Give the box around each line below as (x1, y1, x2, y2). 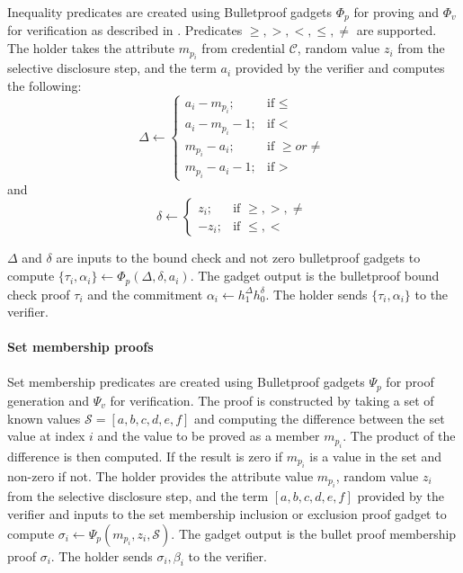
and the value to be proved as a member (97, 426, 320, 445)
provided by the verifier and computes (235, 58, 445, 77)
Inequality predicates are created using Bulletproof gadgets (7, 3, 333, 21)
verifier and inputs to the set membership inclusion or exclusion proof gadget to (7, 504, 447, 523)
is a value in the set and (309, 446, 442, 465)
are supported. (356, 21, 437, 40)
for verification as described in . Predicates (7, 21, 243, 40)
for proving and (353, 3, 440, 21)
